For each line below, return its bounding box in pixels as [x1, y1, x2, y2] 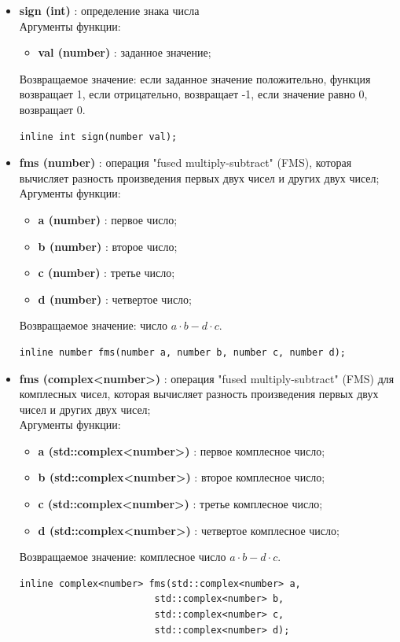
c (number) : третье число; [38, 264, 175, 281]
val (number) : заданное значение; [38, 44, 211, 61]
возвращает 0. [19, 101, 86, 117]
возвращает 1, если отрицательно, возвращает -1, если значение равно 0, [19, 86, 368, 102]
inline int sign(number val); [19, 131, 178, 142]
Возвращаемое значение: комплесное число [19, 548, 226, 565]
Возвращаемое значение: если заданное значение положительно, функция [19, 70, 371, 87]
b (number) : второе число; [38, 238, 178, 254]
